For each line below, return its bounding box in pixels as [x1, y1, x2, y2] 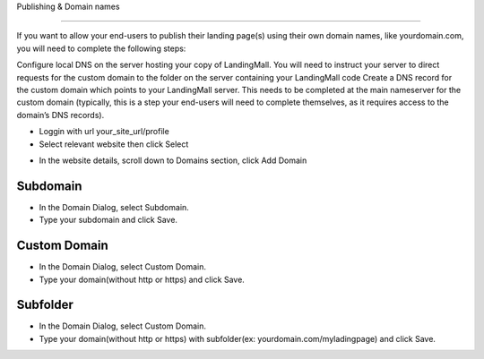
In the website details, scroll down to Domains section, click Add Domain [39, 155, 307, 166]
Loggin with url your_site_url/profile [39, 126, 169, 137]
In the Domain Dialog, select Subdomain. [39, 201, 190, 212]
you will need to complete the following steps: [16, 43, 186, 54]
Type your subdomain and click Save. [39, 215, 178, 226]
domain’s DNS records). [16, 109, 105, 120]
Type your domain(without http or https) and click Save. [39, 274, 246, 285]
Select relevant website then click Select [39, 139, 189, 150]
